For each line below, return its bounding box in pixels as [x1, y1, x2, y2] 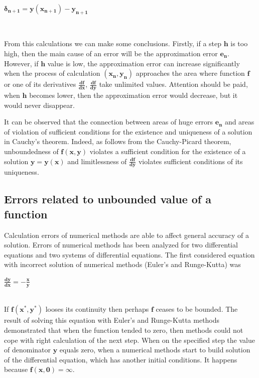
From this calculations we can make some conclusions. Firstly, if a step [4, 38, 222, 49]
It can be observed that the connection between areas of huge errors [4, 116, 213, 127]
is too [230, 38, 248, 49]
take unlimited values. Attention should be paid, [99, 79, 248, 89]
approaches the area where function [136, 68, 245, 78]
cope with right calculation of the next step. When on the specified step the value [4, 334, 255, 345]
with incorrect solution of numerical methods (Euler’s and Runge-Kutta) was [4, 259, 241, 270]
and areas [224, 116, 254, 127]
